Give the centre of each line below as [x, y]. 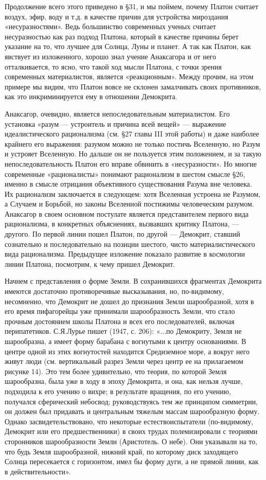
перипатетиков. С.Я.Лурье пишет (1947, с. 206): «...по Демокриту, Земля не [123, 331]
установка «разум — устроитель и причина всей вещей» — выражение [115, 123]
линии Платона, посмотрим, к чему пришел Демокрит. [90, 264]
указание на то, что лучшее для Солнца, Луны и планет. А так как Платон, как [128, 46]
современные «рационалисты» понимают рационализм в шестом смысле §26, [125, 174]
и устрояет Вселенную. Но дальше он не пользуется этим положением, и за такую [133, 154]
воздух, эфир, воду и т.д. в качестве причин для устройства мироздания [117, 16]
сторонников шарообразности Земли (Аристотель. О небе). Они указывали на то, [131, 441]
